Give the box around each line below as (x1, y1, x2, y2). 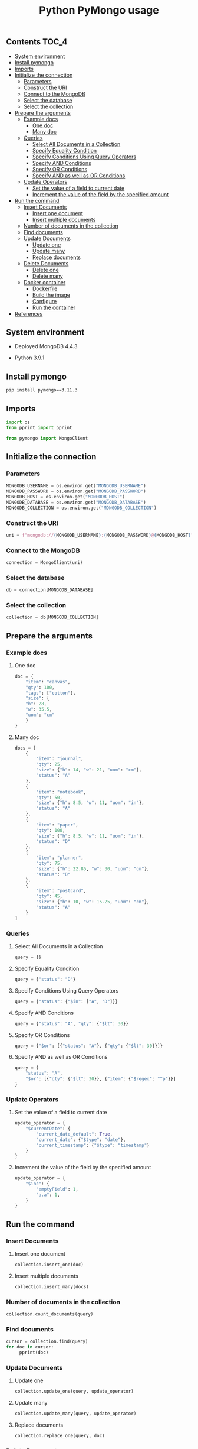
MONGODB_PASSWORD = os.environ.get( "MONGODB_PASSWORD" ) (6, 488, 146, 494)
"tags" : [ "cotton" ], (25, 690, 76, 696)
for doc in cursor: (6, 1344, 54, 1350)
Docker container (23, 278, 66, 286)
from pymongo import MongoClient (6, 435, 88, 441)
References (14, 310, 43, 317)
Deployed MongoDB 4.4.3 (14, 343, 78, 350)
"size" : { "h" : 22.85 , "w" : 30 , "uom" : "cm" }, (36, 865, 150, 872)
